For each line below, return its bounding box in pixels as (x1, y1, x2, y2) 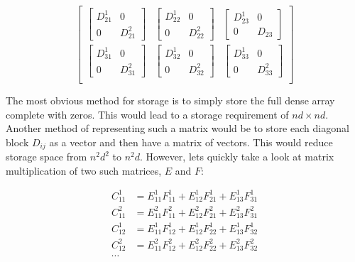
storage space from (6, 149, 87, 164)
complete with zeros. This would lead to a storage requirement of (6, 107, 289, 121)
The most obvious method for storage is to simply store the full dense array (6, 93, 335, 108)
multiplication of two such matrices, (6, 163, 162, 178)
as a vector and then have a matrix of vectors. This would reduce (49, 134, 333, 149)
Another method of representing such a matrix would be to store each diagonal (6, 121, 349, 136)
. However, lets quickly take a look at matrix (140, 149, 334, 164)
